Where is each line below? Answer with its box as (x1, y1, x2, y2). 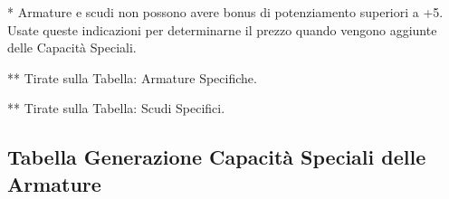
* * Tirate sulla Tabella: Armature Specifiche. (7, 68, 257, 87)
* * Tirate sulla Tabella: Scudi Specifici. (7, 99, 225, 118)
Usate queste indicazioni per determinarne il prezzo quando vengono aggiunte (7, 20, 437, 39)
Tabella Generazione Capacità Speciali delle (7, 143, 426, 171)
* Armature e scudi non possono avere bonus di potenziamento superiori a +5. (7, 3, 444, 21)
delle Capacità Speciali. (7, 38, 137, 57)
